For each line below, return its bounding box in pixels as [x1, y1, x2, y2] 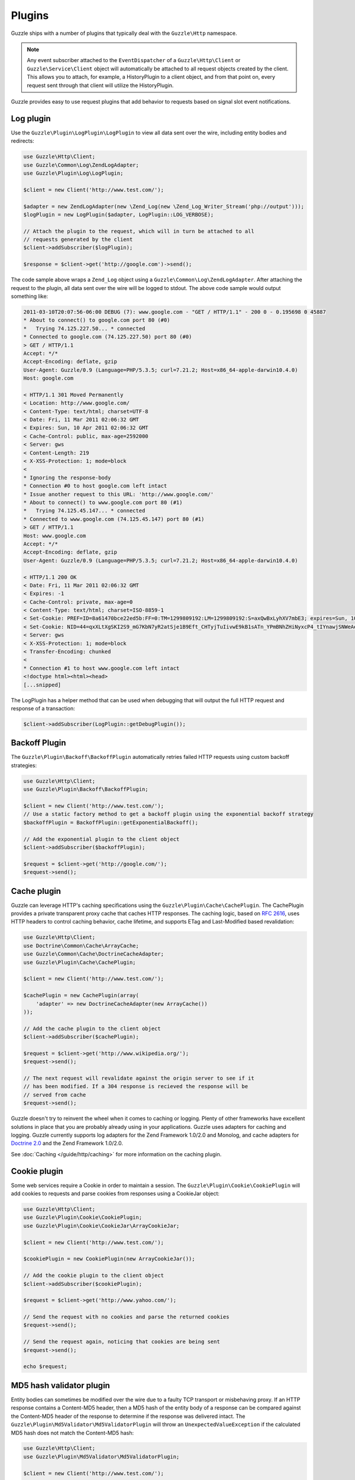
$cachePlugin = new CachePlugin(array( [23, 992, 139, 999]
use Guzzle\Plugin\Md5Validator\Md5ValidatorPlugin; [23, 1453, 180, 1460]
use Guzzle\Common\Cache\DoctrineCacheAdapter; [23, 951, 164, 957]
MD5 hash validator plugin [11, 1380, 111, 1391]
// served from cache [23, 1091, 86, 1098]
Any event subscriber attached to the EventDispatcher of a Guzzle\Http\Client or [27, 57, 241, 64]
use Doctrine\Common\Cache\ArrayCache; [23, 942, 139, 949]
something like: [11, 293, 49, 300]
